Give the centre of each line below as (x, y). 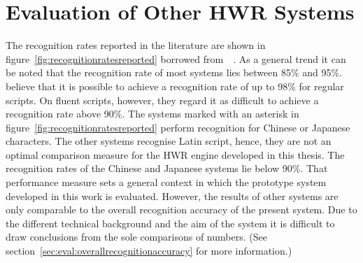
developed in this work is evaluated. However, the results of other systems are (172, 196)
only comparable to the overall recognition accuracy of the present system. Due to (181, 209)
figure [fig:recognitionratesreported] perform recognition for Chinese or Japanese (178, 127)
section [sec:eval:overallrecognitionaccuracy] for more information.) (149, 251)
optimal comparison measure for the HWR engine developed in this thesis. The (175, 154)
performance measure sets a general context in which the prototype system (166, 182)
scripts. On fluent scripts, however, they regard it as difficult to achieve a (162, 100)
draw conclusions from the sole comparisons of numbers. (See (136, 237)
